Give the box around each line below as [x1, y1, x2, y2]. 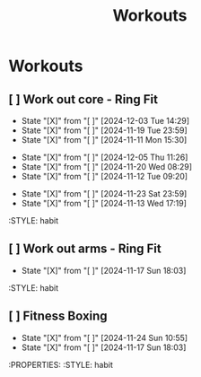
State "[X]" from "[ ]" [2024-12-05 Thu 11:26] [21, 152, 188, 162]
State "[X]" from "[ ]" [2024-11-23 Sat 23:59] [21, 188, 188, 198]
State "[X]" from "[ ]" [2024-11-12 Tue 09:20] [21, 171, 188, 181]
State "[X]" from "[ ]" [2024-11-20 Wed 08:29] [21, 162, 193, 171]
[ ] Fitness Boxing [8, 309, 109, 324]
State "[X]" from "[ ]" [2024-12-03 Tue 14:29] [21, 116, 190, 126]
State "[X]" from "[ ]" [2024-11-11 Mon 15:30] [21, 135, 188, 145]
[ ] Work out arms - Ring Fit [8, 241, 162, 257]
